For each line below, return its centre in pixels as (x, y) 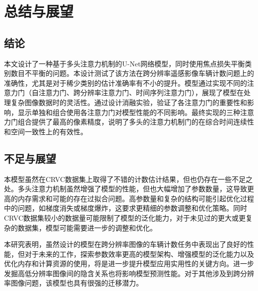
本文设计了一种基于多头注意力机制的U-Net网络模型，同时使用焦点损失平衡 (125, 63)
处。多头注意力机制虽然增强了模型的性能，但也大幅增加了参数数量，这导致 (126, 189)
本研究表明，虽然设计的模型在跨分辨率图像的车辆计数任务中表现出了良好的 (126, 244)
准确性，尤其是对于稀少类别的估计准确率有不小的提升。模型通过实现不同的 (126, 83)
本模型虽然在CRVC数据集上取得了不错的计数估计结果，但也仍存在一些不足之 (129, 179)
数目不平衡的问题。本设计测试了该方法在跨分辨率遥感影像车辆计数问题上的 (132, 73)
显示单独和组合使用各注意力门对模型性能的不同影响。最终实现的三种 (129, 112)
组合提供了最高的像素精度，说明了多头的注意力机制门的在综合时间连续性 (136, 122)
